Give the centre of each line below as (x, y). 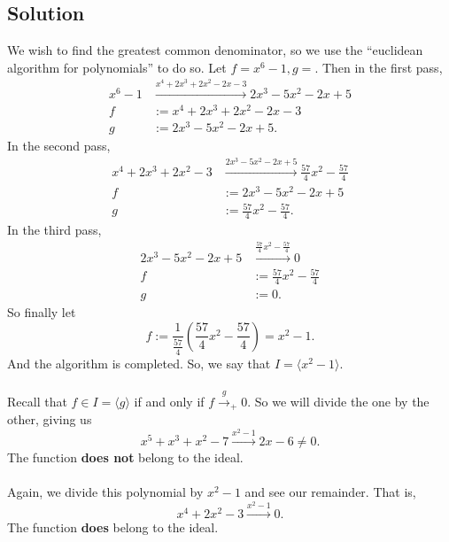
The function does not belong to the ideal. (125, 457)
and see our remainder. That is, (330, 492)
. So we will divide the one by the (338, 401)
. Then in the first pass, (379, 67)
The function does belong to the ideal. (113, 527)
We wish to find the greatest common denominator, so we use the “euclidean (215, 50)
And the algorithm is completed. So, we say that (139, 363)
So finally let (42, 312)
